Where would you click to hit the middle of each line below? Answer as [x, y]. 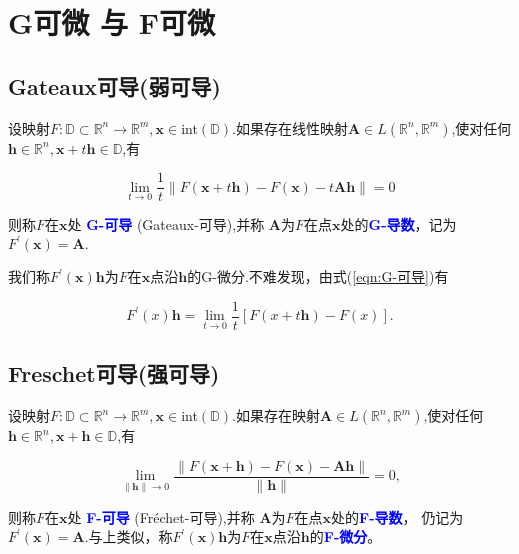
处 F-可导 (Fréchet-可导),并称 [161, 516]
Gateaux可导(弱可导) [114, 85]
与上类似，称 [130, 536]
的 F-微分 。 [345, 536]
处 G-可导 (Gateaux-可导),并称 [166, 224]
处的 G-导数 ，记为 [398, 224]
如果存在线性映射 [291, 127]
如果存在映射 [277, 415]
